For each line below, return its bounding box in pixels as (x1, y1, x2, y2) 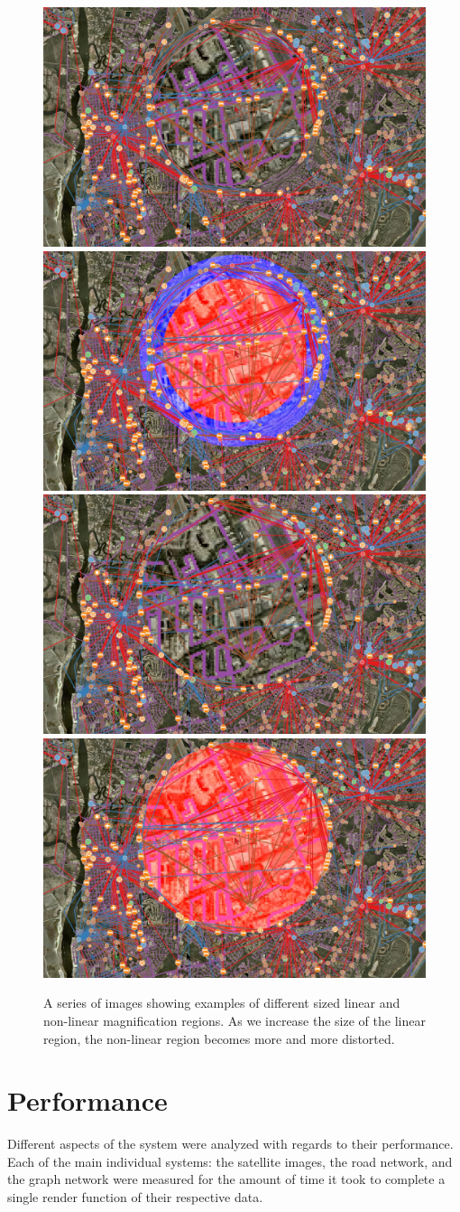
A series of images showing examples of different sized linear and (43, 993, 400, 1012)
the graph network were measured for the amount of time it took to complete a (7, 1170, 446, 1189)
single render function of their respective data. (7, 1188, 263, 1207)
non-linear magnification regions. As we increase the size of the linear (43, 1010, 426, 1029)
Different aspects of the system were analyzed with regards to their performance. (7, 1134, 454, 1153)
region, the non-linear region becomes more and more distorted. (43, 1029, 395, 1048)
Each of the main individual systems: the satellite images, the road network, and (7, 1151, 453, 1170)
